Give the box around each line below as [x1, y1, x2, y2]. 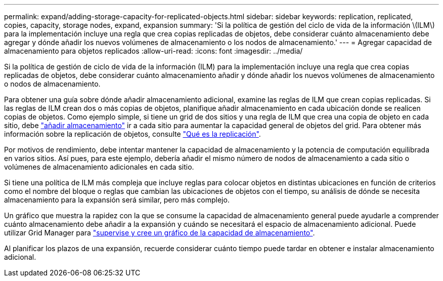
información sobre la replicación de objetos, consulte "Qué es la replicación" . [4, 130, 261, 138]
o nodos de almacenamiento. [4, 79, 101, 88]
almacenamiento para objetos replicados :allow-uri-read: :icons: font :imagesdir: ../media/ [4, 47, 303, 55]
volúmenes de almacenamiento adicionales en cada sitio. [4, 163, 194, 171]
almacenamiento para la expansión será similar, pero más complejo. [4, 195, 230, 204]
